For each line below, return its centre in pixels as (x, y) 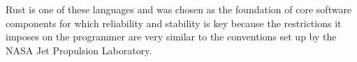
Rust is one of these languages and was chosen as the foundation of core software (179, 9)
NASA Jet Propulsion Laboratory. (79, 50)
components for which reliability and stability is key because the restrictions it (174, 23)
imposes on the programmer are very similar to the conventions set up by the (171, 37)
